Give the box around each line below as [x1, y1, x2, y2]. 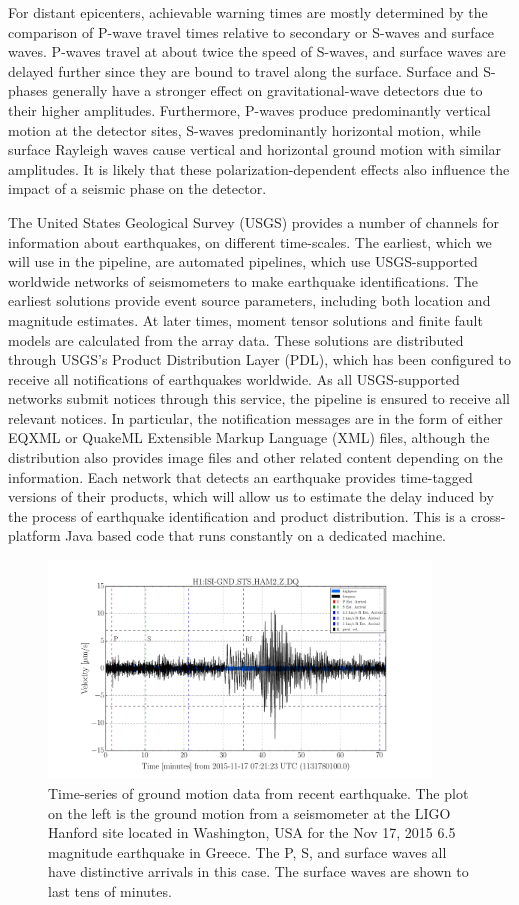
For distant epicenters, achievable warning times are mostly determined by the [8, 2, 488, 22]
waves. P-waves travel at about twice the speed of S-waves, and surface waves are [8, 41, 506, 62]
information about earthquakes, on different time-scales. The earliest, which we [8, 231, 492, 252]
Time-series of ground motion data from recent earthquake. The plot [48, 783, 469, 803]
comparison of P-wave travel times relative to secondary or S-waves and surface [8, 21, 495, 42]
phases [8, 80, 48, 101]
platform [8, 525, 61, 546]
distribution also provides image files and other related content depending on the [8, 447, 503, 468]
